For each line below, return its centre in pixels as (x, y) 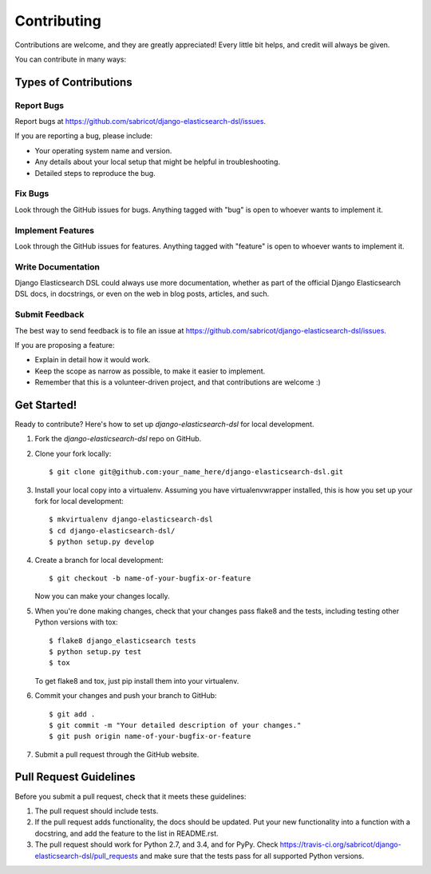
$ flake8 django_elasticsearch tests (123, 641)
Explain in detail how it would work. (93, 360)
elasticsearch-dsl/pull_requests (87, 856)
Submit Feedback (49, 314)
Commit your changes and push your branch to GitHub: (126, 696)
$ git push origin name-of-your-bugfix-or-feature (150, 736)
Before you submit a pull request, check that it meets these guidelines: (130, 796)
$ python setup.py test (95, 651)
